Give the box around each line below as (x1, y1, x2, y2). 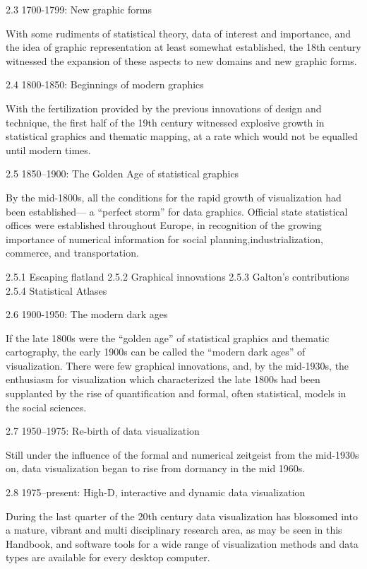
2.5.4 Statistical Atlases (6, 283, 107, 298)
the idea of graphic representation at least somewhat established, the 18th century (6, 40, 361, 54)
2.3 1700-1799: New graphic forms (6, 2, 152, 16)
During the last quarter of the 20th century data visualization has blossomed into (6, 508, 358, 523)
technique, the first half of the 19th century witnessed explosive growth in (6, 115, 325, 129)
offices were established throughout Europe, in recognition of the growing (6, 218, 322, 233)
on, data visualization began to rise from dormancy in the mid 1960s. (6, 461, 306, 476)
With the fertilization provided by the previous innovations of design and (6, 100, 322, 115)
